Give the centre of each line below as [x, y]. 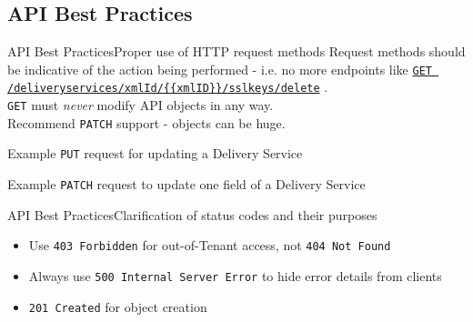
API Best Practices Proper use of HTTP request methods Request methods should [236, 51]
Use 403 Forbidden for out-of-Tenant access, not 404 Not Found [210, 245]
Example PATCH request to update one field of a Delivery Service [186, 184]
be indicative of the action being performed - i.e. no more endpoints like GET [220, 69]
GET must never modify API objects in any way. [141, 105]
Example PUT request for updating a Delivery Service [155, 153]
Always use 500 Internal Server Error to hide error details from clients [235, 275]
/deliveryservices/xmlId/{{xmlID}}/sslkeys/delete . [168, 87]
